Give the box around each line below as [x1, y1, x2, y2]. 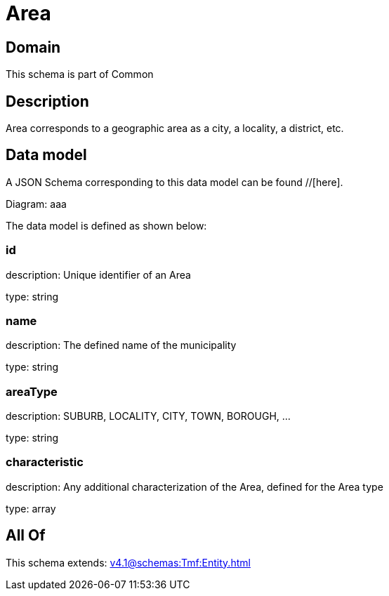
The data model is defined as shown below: [6, 219, 207, 232]
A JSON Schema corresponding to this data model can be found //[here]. [6, 176, 343, 188]
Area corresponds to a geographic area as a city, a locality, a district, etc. [6, 122, 344, 135]
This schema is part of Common [6, 68, 154, 81]
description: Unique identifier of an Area [6, 268, 191, 281]
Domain [6, 38, 61, 56]
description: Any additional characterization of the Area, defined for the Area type [6, 480, 383, 493]
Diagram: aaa [6, 197, 67, 210]
